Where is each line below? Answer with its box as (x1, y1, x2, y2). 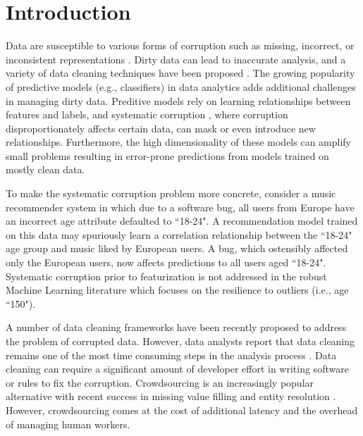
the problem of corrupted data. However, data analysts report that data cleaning (6, 334, 355, 348)
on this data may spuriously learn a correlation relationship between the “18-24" (6, 227, 352, 242)
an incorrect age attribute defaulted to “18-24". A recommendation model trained (6, 213, 358, 228)
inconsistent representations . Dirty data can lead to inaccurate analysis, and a (6, 51, 346, 66)
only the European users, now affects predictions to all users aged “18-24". (6, 255, 326, 270)
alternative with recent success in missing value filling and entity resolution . (6, 389, 336, 404)
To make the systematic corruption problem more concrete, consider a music (6, 186, 336, 201)
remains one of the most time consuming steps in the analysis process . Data (6, 347, 337, 362)
